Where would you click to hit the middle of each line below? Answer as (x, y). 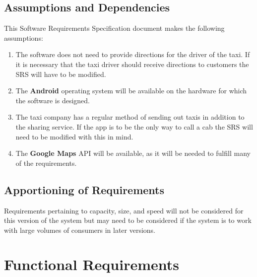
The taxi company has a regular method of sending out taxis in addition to (130, 117)
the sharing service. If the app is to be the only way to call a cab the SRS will (134, 126)
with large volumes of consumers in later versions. (80, 230)
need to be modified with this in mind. (74, 136)
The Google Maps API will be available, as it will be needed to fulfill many (133, 153)
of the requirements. (46, 163)
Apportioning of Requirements (84, 189)
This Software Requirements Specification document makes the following (114, 28)
